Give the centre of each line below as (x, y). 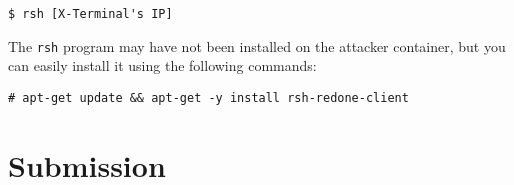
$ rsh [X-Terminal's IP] (90, 14)
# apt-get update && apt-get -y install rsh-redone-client (208, 97)
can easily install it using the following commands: (162, 65)
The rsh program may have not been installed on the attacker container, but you (257, 45)
